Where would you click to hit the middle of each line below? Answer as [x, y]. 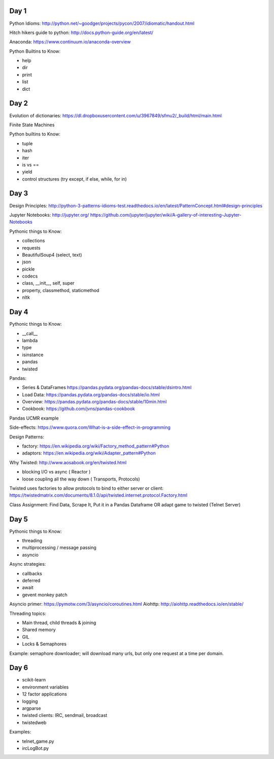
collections [33, 240]
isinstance [33, 355]
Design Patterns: [27, 437]
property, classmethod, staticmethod [61, 290]
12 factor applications [44, 694]
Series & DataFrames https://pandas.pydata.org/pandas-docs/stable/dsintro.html [107, 388]
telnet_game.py [38, 741]
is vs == [30, 164]
